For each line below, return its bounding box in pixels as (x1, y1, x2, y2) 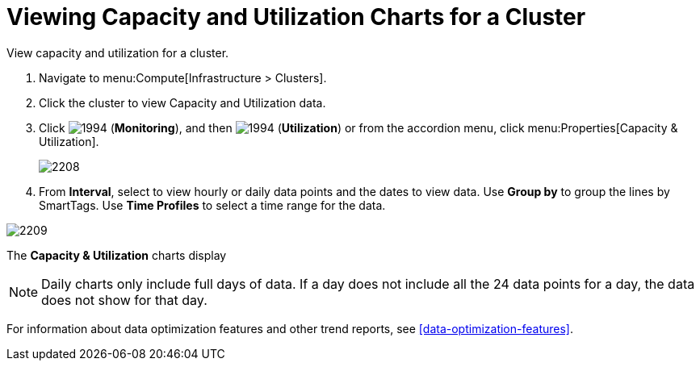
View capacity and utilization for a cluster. (6, 45, 229, 60)
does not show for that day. (41, 291, 207, 308)
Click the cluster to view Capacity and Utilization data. (39, 95, 326, 110)
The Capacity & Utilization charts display (6, 248, 227, 262)
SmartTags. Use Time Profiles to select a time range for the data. (39, 198, 386, 212)
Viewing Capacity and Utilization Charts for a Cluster (6, 3, 586, 31)
